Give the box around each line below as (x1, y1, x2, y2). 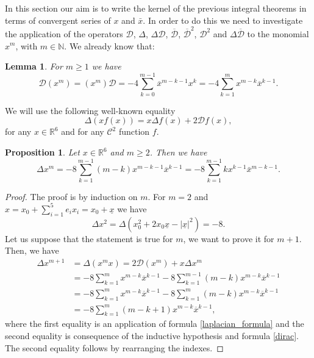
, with (15, 39, 38, 52)
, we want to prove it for (183, 232, 274, 245)
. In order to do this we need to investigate (143, 13, 303, 26)
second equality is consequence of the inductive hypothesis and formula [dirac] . (5, 329, 299, 342)
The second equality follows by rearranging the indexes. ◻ (5, 341, 224, 354)
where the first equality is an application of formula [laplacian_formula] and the (5, 317, 304, 330)
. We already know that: (64, 39, 155, 52)
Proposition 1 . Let (5, 146, 80, 158)
